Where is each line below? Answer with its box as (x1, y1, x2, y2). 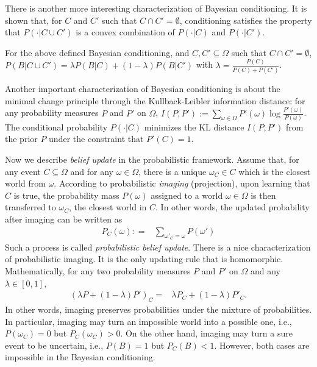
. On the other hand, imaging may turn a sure (120, 327, 293, 340)
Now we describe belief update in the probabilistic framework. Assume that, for (5, 153, 299, 166)
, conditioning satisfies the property (179, 13, 312, 26)
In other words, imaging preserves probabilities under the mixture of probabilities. (5, 303, 312, 316)
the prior (5, 132, 38, 145)
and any (250, 265, 280, 277)
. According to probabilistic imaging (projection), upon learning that (54, 177, 310, 190)
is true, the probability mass (13, 188, 119, 201)
